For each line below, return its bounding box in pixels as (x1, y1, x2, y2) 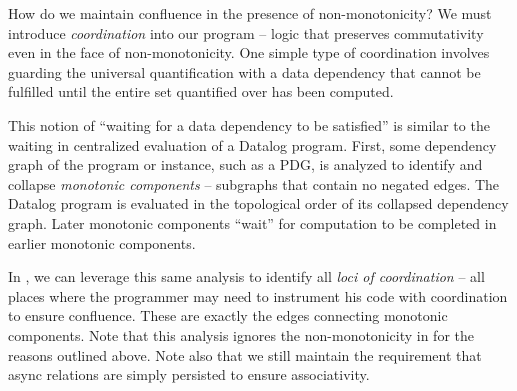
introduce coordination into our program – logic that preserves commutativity (8, 22, 484, 43)
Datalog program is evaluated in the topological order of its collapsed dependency (8, 193, 509, 214)
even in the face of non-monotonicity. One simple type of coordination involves (8, 42, 490, 63)
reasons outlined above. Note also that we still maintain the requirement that (8, 344, 482, 365)
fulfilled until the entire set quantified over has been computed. (8, 81, 394, 102)
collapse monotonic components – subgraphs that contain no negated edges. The (8, 173, 500, 194)
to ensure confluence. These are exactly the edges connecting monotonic (8, 305, 448, 326)
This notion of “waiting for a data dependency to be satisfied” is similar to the (8, 114, 490, 135)
